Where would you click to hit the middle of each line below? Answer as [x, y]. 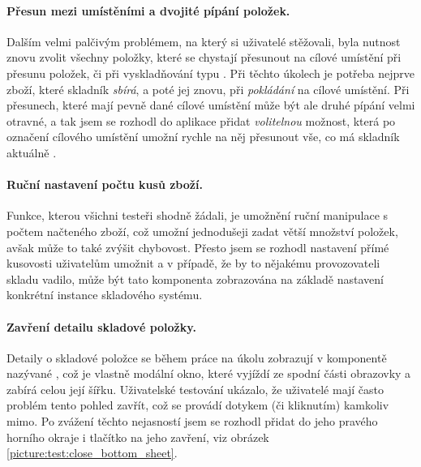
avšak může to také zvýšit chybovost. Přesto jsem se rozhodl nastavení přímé [198, 247]
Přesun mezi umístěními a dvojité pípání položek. [148, 10]
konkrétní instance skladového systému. [105, 295]
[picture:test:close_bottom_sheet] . [92, 453]
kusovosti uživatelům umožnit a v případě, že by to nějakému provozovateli [193, 263]
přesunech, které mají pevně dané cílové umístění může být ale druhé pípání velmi [211, 105]
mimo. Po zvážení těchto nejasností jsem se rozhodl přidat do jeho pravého [192, 421]
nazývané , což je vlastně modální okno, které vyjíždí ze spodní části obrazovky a [209, 373]
